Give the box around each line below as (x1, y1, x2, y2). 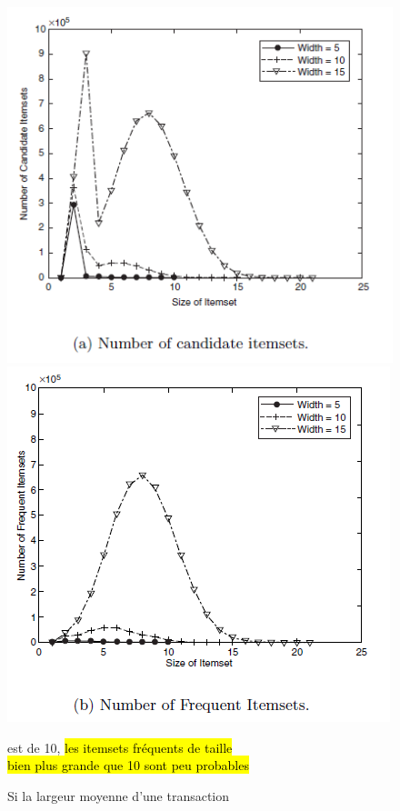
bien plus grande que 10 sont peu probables (7, 756, 249, 775)
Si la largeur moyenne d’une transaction (7, 786, 230, 805)
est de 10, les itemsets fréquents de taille (7, 737, 233, 756)
